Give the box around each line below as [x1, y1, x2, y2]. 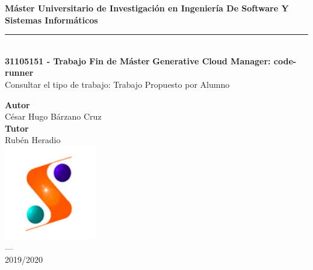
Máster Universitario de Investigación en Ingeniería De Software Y [5, 2, 289, 14]
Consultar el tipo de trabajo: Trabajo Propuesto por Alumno [5, 78, 230, 90]
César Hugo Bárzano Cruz [5, 110, 102, 123]
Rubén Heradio [5, 133, 61, 146]
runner [5, 66, 34, 79]
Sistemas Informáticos [5, 13, 98, 26]
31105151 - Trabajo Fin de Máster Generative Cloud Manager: [5, 54, 271, 67]
